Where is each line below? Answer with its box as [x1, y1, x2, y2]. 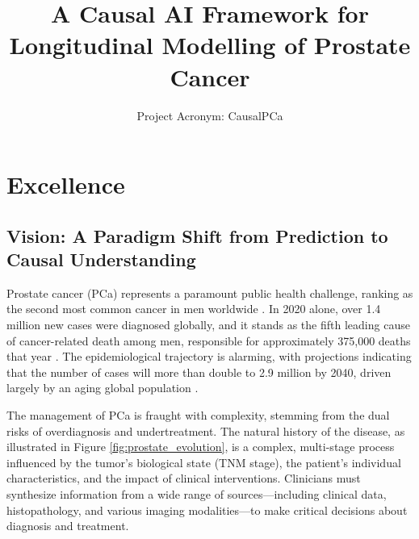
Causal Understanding [6, 247, 196, 272]
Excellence [6, 168, 125, 201]
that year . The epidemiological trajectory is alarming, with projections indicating [6, 348, 412, 365]
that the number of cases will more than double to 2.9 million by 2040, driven [6, 363, 392, 380]
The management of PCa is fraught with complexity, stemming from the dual [6, 407, 390, 424]
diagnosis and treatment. [6, 517, 129, 534]
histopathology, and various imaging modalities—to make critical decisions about [6, 501, 408, 518]
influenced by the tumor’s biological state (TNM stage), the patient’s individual [6, 453, 401, 470]
